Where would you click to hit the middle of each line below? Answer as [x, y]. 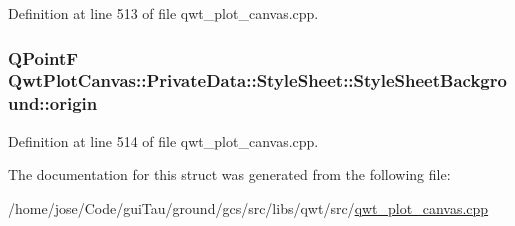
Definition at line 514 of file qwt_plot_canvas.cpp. [163, 140]
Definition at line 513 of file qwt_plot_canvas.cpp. [163, 13]
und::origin [53, 103]
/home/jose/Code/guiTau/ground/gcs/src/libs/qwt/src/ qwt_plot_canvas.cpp [248, 207]
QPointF [43, 57]
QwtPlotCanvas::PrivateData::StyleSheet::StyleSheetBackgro [257, 80]
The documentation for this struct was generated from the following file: [229, 174]
